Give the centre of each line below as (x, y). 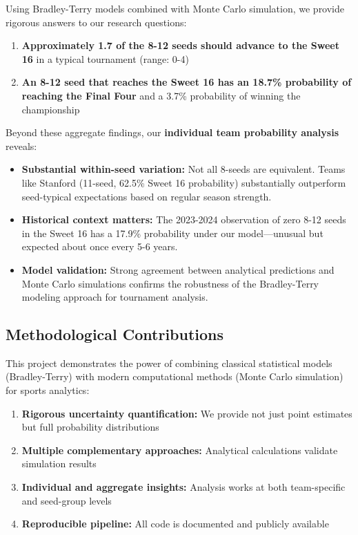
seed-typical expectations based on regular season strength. (147, 196)
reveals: (21, 146)
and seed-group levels (67, 500)
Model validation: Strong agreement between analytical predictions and (178, 269)
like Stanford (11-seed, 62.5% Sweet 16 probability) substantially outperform (184, 182)
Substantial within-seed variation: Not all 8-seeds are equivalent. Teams (183, 169)
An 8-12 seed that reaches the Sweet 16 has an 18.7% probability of (187, 82)
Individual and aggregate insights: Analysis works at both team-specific (183, 487)
